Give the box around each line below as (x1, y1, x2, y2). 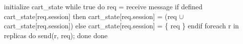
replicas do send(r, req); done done (4, 30, 108, 40)
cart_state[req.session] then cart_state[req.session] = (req (4, 11, 177, 21)
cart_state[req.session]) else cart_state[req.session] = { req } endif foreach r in (4, 21, 239, 31)
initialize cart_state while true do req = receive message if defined (4, 1, 202, 11)
